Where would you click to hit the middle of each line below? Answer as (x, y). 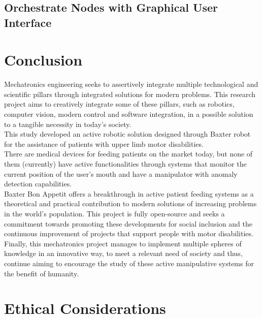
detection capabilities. (38, 184)
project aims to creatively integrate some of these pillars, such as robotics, (119, 104)
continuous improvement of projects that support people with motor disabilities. (129, 233)
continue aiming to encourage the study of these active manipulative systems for (129, 263)
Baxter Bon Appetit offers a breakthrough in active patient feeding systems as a (129, 193)
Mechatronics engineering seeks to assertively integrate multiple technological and (131, 84)
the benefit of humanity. (42, 273)
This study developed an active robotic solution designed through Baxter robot (127, 134)
